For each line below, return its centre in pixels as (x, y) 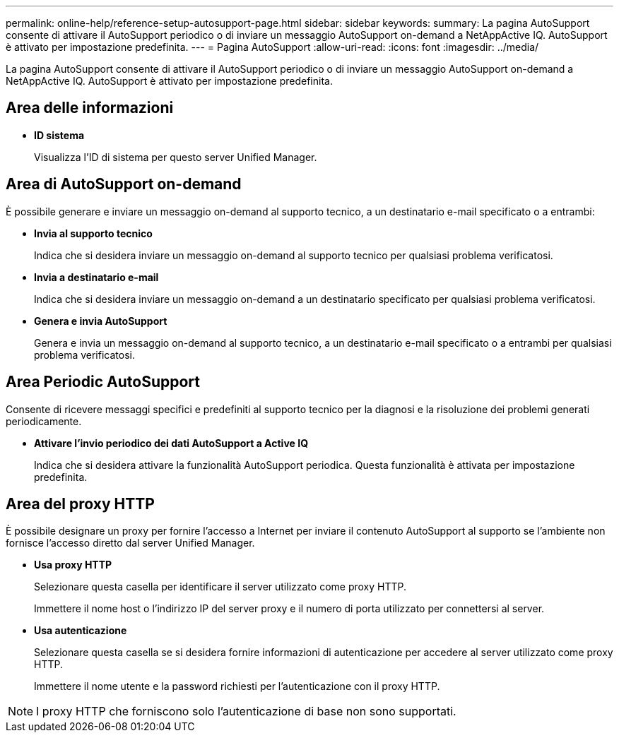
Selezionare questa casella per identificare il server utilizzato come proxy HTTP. (220, 587)
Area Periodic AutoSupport (103, 382)
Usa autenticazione (81, 631)
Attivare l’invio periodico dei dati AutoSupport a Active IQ (171, 443)
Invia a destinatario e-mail (96, 277)
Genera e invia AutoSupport (101, 321)
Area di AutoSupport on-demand (124, 184)
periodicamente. (44, 421)
